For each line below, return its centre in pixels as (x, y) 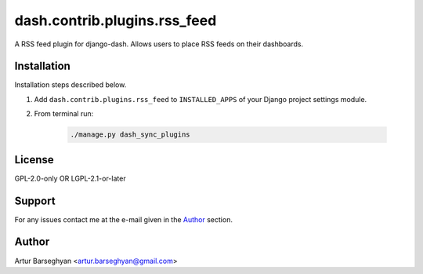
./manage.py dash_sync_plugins (130, 135)
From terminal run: (64, 114)
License (34, 160)
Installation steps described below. (70, 85)
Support (35, 201)
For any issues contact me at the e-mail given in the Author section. (123, 219)
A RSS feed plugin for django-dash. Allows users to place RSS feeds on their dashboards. (159, 44)
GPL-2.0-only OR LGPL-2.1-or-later (70, 178)
